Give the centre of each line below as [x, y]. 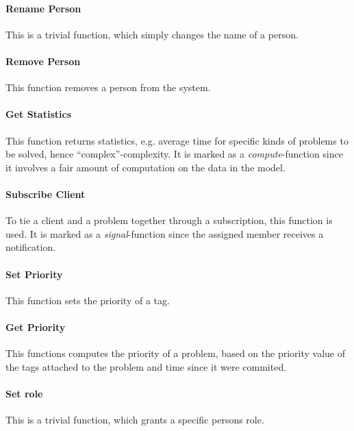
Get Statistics [38, 114]
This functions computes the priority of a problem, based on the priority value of [175, 353]
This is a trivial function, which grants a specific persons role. [135, 420]
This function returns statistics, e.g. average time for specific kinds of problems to [177, 140]
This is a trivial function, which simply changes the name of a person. [152, 34]
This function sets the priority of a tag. [88, 300]
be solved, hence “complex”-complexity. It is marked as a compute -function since [174, 154]
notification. [31, 247]
